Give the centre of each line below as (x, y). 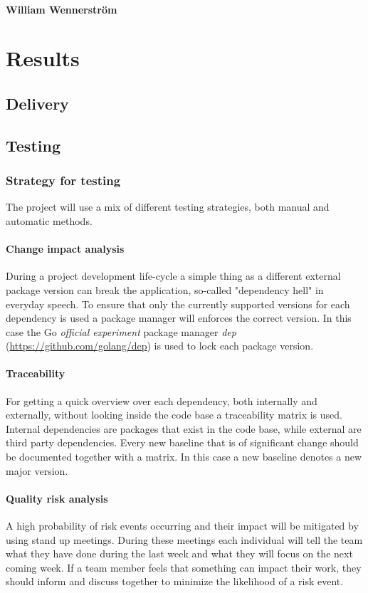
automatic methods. (49, 220)
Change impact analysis (65, 249)
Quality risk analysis (57, 498)
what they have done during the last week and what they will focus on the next (179, 553)
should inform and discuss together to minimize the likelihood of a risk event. (175, 581)
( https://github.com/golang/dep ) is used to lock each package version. (160, 346)
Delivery (37, 103)
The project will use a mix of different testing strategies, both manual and (168, 207)
